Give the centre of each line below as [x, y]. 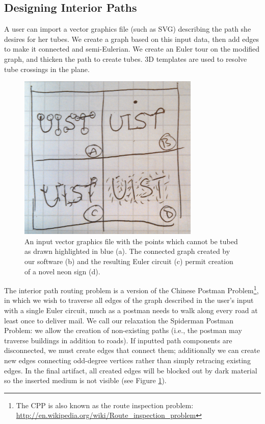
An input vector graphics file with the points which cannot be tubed [131, 241]
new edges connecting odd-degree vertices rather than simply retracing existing [127, 360]
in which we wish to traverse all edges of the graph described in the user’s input [129, 300]
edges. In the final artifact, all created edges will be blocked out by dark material [131, 370]
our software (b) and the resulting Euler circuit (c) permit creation [129, 261]
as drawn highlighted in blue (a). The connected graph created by [127, 251]
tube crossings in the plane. [47, 69]
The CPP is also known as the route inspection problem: [105, 405]
